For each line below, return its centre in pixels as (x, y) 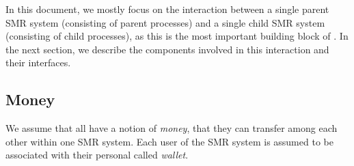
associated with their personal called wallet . (97, 155)
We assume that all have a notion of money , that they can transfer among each (172, 128)
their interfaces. (38, 63)
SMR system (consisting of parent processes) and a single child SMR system (165, 22)
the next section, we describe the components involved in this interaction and (167, 49)
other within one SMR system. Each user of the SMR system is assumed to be (169, 141)
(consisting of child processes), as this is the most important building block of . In (177, 36)
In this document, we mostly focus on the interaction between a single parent (167, 9)
